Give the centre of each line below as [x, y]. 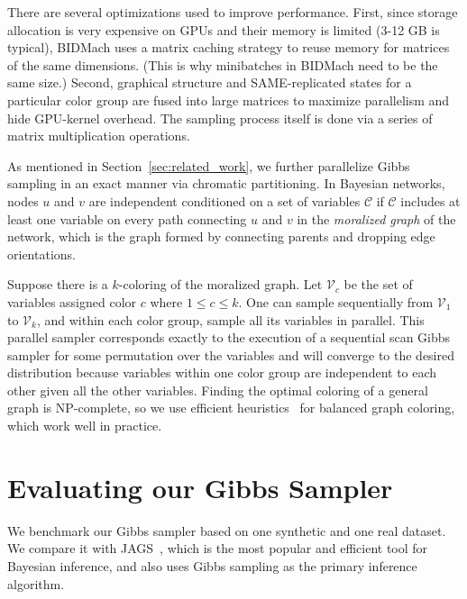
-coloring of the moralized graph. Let [220, 284]
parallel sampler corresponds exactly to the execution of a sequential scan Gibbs [229, 337]
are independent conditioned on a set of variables [224, 200]
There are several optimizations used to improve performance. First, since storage [233, 12]
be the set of [378, 284]
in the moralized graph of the [376, 218]
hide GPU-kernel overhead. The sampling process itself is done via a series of [220, 118]
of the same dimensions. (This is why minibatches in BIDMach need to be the [223, 64]
